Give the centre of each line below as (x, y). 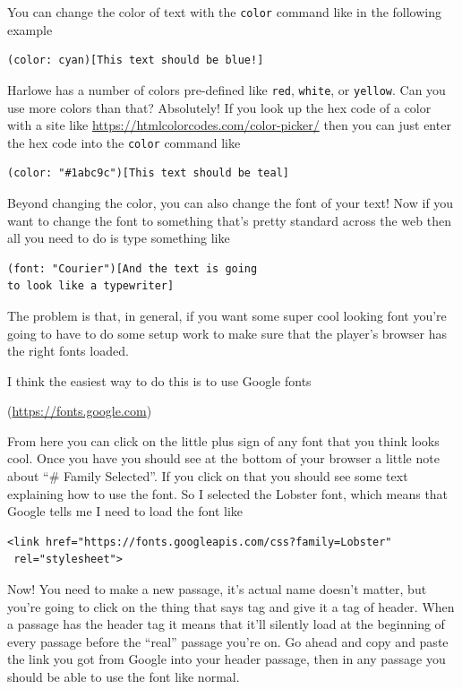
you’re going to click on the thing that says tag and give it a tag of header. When (231, 606)
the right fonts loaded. (68, 351)
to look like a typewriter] (91, 286)
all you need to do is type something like (119, 238)
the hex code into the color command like (124, 142)
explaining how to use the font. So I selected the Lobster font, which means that (228, 493)
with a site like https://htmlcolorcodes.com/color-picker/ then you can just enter (229, 125)
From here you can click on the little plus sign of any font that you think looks (223, 440)
